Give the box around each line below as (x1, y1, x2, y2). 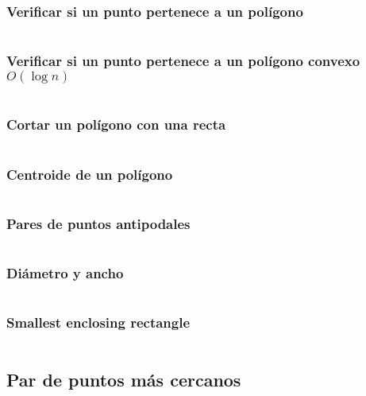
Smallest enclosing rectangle (6, 313, 191, 332)
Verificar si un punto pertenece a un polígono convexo (6, 51, 360, 71)
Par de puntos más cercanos (6, 367, 241, 391)
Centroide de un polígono (6, 164, 173, 184)
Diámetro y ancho (6, 263, 124, 283)
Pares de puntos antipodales (6, 213, 191, 233)
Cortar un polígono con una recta (6, 115, 226, 134)
